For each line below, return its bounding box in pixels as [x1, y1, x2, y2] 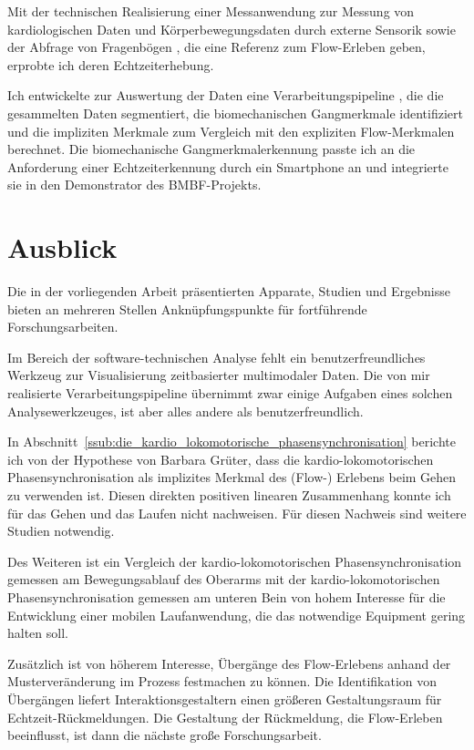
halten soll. [7, 623, 68, 642]
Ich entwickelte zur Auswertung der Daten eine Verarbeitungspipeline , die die [7, 86, 444, 105]
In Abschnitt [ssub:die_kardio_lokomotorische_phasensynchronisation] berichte [7, 432, 456, 451]
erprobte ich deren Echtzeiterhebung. [7, 55, 214, 74]
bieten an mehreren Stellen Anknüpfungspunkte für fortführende [7, 299, 367, 318]
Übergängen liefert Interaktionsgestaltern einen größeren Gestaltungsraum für [7, 689, 442, 708]
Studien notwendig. [7, 521, 115, 540]
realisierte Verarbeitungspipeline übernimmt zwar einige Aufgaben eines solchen [7, 384, 453, 403]
